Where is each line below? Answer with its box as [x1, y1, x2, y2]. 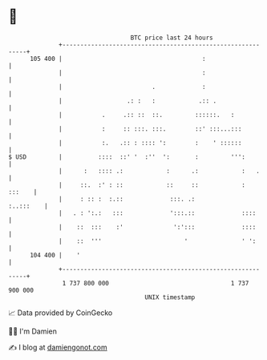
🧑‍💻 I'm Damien [8, 326, 58, 336]
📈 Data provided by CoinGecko [8, 308, 113, 318]
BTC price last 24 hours [130, 34, 214, 42]
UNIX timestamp [144, 293, 196, 301]
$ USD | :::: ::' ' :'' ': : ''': [8, 152, 246, 161]
